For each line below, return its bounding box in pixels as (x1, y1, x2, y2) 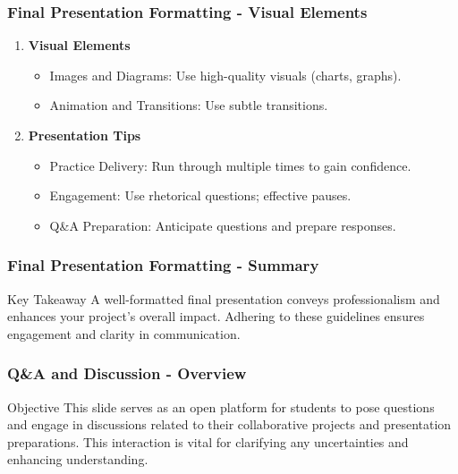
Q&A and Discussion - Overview (7, 362, 247, 385)
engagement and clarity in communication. (7, 324, 241, 343)
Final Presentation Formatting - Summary (7, 254, 319, 276)
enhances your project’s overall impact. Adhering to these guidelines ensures (7, 307, 425, 326)
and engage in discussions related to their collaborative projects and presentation (7, 415, 452, 434)
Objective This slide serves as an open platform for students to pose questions (7, 397, 435, 416)
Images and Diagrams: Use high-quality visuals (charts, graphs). (49, 65, 402, 84)
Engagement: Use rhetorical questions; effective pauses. (49, 186, 352, 205)
